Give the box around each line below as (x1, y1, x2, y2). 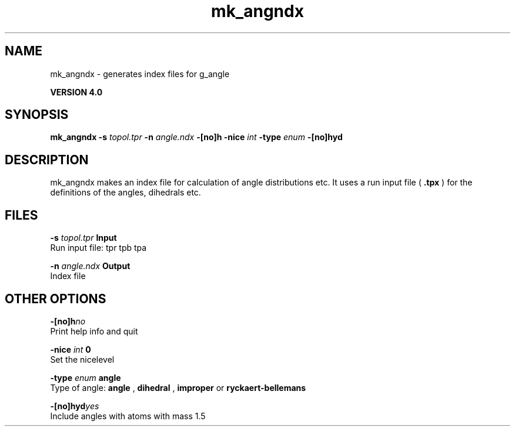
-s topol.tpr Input (50, 233, 117, 243)
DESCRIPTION (5, 152, 89, 167)
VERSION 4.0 (50, 87, 103, 97)
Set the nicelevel (50, 354, 115, 364)
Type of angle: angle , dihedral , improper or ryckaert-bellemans (50, 382, 306, 393)
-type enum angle (50, 372, 121, 383)
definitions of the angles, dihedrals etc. (50, 187, 201, 198)
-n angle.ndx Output (50, 261, 131, 271)
